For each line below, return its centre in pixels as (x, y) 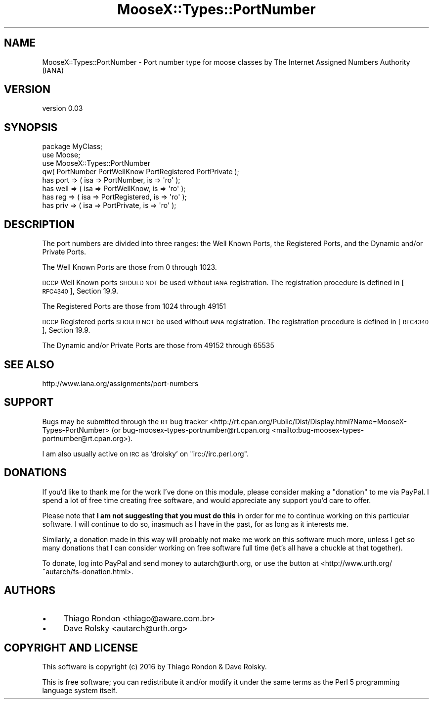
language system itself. (80, 691)
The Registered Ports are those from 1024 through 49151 (134, 306)
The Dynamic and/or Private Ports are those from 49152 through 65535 (158, 346)
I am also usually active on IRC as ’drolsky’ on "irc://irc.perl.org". (145, 453)
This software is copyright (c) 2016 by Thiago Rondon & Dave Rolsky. (154, 667)
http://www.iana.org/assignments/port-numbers (120, 383)
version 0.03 (63, 108)
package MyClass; (72, 147)
